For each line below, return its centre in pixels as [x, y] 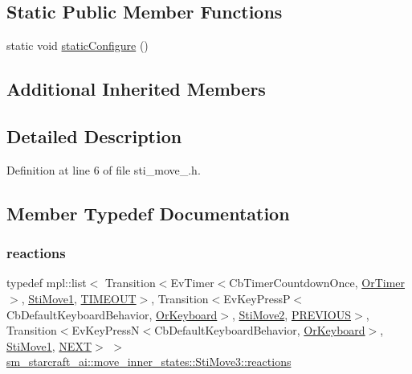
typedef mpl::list [47, 283]
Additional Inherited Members [136, 89]
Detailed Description [94, 136]
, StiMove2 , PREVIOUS [292, 314]
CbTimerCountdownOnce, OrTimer [317, 283]
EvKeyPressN [106, 330]
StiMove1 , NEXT [49, 345]
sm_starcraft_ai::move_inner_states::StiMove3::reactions [149, 362]
